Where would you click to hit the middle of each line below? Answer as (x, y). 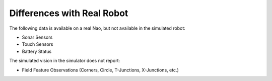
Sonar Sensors (37, 37)
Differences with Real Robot (69, 13)
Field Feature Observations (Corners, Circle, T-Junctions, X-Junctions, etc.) (100, 70)
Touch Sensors (38, 44)
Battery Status (37, 51)
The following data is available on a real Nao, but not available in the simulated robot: (97, 28)
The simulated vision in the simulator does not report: (65, 61)
